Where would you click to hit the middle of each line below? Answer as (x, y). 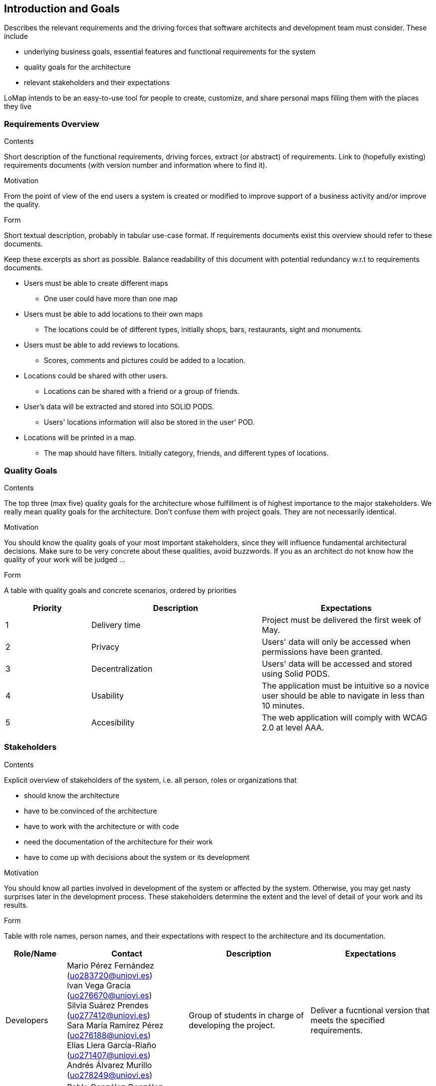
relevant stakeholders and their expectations (97, 83)
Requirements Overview (52, 124)
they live (18, 107)
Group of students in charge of (246, 1015)
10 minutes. (283, 705)
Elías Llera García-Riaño (111, 1045)
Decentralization (122, 668)
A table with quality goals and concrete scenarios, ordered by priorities (120, 590)
